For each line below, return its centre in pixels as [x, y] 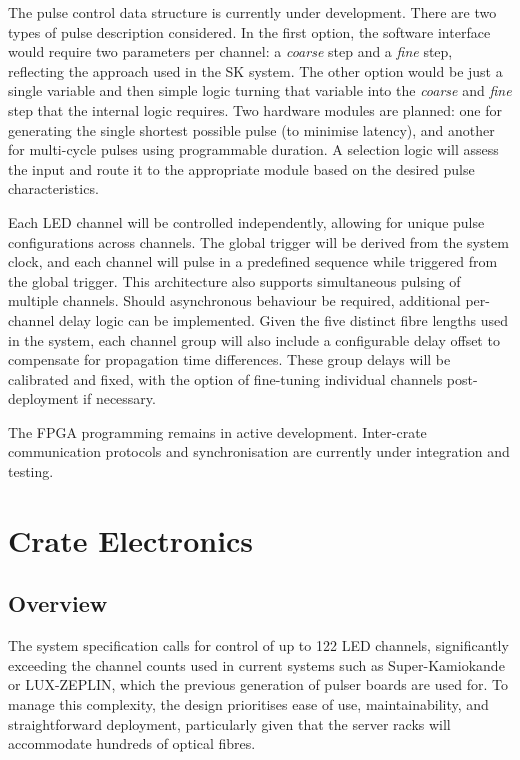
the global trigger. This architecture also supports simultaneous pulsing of [234, 280]
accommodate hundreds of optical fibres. [132, 743]
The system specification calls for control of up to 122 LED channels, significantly [258, 645]
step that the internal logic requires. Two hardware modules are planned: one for [255, 109]
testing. [31, 471]
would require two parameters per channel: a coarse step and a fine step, [230, 51]
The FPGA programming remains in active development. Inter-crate [217, 431]
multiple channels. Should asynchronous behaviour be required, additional [234, 300]
